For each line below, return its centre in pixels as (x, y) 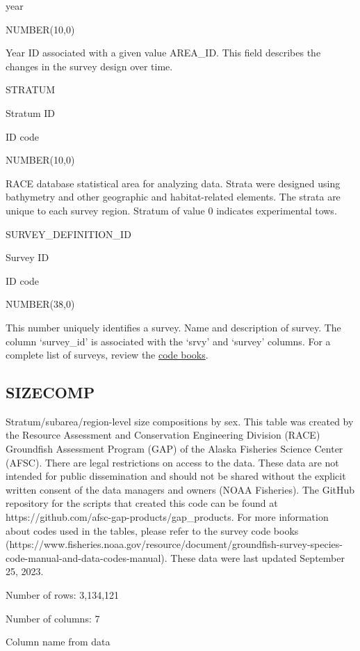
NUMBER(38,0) (40, 304)
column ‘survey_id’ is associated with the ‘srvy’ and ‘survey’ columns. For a (168, 341)
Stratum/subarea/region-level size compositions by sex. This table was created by (180, 421)
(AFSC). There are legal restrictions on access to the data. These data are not (172, 462)
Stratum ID (31, 112)
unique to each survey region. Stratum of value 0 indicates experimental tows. (171, 210)
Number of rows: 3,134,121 (63, 595)
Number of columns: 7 (53, 618)
